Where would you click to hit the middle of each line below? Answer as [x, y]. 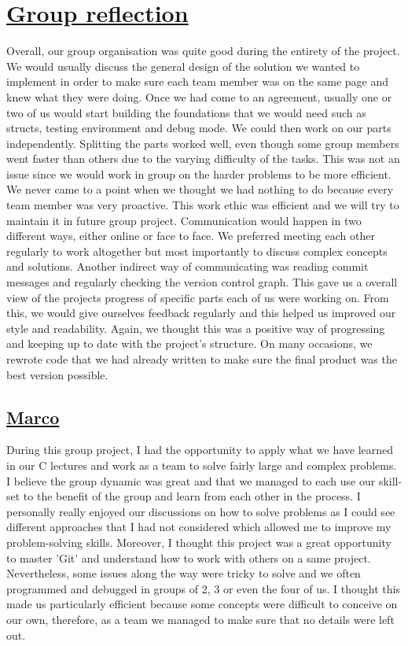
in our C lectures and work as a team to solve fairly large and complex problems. [202, 465]
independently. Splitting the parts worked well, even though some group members [203, 143]
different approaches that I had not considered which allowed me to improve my [199, 527]
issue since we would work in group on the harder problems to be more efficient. [199, 173]
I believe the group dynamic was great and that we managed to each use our [191, 480]
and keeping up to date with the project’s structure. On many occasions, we [189, 343]
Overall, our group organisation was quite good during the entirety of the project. [203, 51]
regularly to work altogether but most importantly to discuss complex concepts [197, 251]
